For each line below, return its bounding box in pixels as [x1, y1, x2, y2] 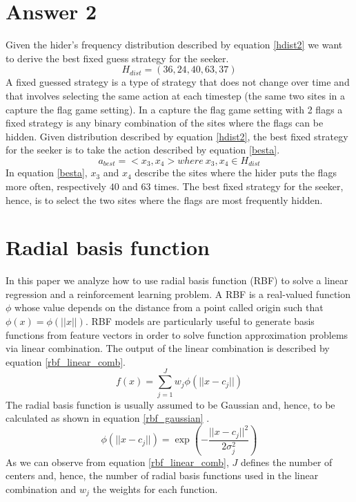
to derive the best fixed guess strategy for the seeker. [6, 50, 229, 65]
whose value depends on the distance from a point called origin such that [14, 300, 324, 315]
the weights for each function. [92, 481, 218, 496]
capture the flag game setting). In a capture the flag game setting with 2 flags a [6, 102, 343, 116]
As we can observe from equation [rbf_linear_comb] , [6, 454, 229, 469]
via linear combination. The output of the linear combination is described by [6, 341, 330, 355]
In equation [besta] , [6, 165, 88, 180]
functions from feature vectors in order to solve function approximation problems [6, 327, 348, 342]
